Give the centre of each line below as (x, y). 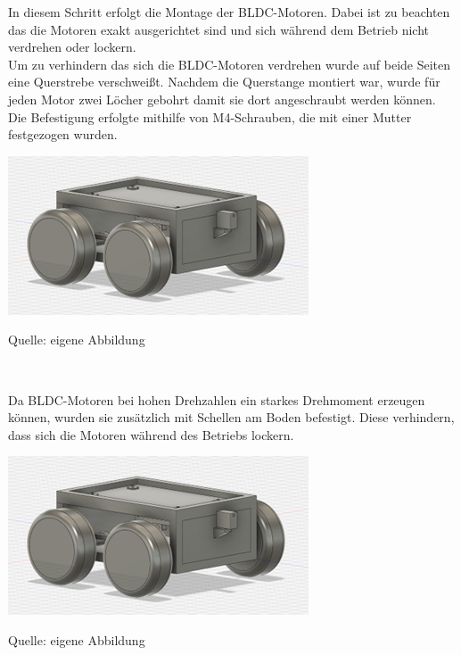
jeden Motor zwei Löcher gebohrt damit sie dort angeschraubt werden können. (222, 99)
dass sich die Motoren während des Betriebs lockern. (151, 434)
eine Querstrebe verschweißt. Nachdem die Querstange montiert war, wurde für (224, 82)
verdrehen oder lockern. (72, 47)
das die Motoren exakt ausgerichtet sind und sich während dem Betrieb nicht (218, 29)
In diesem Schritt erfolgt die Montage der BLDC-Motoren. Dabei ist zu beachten (229, 12)
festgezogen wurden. (63, 134)
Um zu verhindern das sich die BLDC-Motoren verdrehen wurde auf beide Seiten (230, 64)
